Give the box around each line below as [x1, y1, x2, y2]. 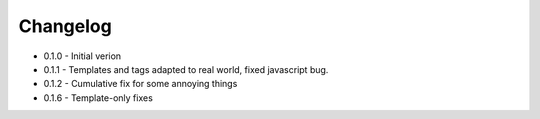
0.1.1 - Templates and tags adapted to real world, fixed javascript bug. [43, 63, 329, 75]
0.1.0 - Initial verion [43, 50, 122, 62]
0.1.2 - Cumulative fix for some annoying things [43, 78, 238, 90]
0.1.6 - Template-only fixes [43, 91, 154, 104]
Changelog [18, 15, 112, 37]
